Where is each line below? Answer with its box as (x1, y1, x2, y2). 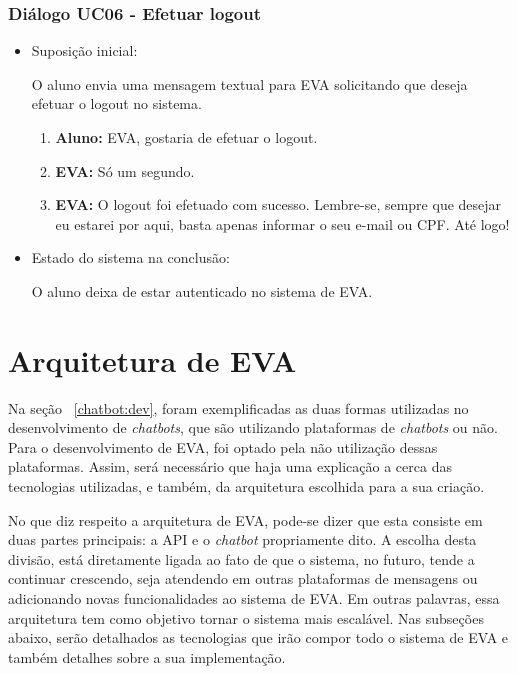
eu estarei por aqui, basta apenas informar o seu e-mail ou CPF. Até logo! (55, 213, 510, 234)
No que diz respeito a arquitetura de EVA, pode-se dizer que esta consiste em (8, 509, 483, 530)
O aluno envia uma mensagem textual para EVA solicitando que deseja (31, 73, 468, 94)
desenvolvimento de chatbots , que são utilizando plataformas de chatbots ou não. (8, 417, 498, 438)
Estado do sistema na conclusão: (31, 247, 230, 268)
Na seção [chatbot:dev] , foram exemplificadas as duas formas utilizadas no (8, 397, 469, 418)
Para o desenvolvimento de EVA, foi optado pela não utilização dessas (8, 436, 438, 457)
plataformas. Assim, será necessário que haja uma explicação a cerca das (8, 456, 452, 477)
